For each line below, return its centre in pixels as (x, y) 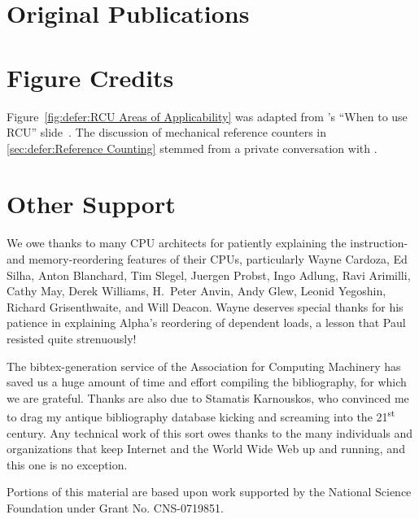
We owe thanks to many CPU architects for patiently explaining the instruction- (207, 243)
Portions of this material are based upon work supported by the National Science (209, 492)
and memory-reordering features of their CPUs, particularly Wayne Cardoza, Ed (207, 259)
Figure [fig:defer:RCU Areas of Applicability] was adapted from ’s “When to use (207, 116)
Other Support (91, 204)
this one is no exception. (67, 464)
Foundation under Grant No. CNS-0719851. (115, 507)
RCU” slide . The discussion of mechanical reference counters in (167, 132)
